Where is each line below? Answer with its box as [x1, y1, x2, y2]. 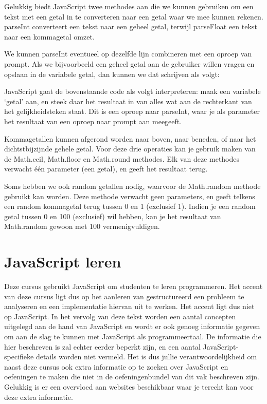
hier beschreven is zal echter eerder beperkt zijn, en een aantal [4, 341, 201, 352]
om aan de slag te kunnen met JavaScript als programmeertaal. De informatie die [4, 331, 261, 341]
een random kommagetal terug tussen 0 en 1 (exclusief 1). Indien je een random [4, 201, 256, 211]
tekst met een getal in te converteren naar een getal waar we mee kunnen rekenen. [4, 11, 263, 22]
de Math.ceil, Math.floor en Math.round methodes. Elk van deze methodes [4, 153, 240, 164]
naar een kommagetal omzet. [4, 31, 95, 42]
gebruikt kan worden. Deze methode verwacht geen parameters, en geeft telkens [4, 190, 255, 201]
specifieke [4, 351, 34, 362]
